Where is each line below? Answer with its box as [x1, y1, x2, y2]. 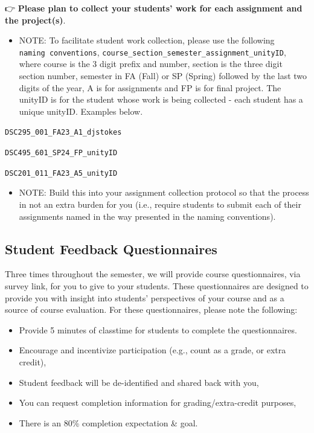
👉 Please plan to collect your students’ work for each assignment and [5, 2, 303, 14]
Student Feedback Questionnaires [5, 239, 217, 258]
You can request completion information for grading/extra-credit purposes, [19, 396, 296, 409]
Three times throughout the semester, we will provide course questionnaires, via [5, 268, 301, 280]
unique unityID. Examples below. [19, 104, 143, 117]
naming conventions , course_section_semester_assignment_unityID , [19, 45, 286, 58]
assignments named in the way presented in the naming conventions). [19, 210, 276, 222]
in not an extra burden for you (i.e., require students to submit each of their [19, 197, 301, 210]
